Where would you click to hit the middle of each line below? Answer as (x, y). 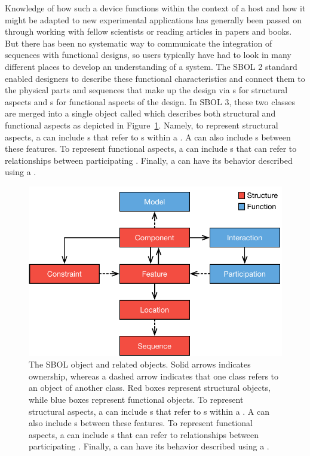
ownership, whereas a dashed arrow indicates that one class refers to (154, 376)
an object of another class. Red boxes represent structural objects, (150, 388)
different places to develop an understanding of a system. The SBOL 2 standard (151, 66)
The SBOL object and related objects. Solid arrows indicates (140, 364)
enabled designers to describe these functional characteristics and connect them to (155, 78)
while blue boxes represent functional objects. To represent (136, 399)
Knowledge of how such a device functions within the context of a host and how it (155, 8)
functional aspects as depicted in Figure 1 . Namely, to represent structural (142, 125)
